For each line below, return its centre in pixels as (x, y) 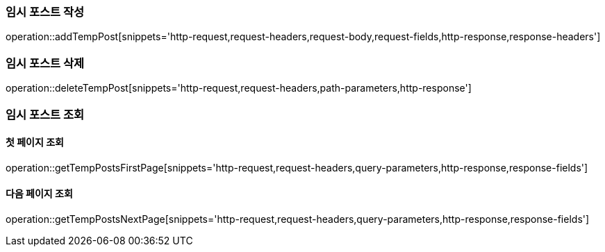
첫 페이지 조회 (35, 142)
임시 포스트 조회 (45, 114)
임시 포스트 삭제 (45, 63)
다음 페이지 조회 (39, 194)
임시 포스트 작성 (45, 12)
